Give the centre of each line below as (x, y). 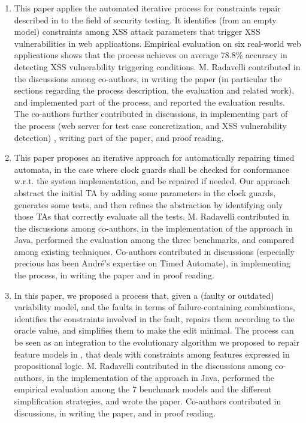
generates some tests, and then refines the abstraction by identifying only (149, 204)
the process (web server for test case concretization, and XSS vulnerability (151, 125)
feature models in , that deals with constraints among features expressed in (152, 354)
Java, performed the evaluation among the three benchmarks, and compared (154, 240)
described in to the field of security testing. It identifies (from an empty (145, 19)
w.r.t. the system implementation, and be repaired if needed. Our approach (152, 181)
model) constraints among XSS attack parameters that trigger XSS (137, 31)
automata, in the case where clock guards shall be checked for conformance (152, 169)
